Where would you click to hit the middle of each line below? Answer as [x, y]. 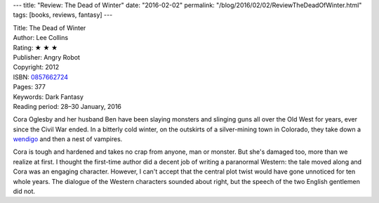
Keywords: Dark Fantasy [48, 97]
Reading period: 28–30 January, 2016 [67, 106]
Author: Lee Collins [41, 38]
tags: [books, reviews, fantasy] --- [63, 15]
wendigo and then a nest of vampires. [68, 139]
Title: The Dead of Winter [49, 27]
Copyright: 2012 [36, 67]
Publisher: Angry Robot [47, 57]
